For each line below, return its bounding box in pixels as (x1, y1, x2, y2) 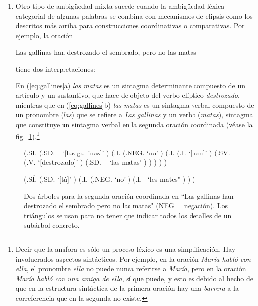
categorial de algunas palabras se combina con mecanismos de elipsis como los (15, 10, 253, 21)
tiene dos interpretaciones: (15, 63, 95, 74)
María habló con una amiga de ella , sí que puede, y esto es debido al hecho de (15, 273, 253, 283)
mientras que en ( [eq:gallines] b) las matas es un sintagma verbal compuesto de (15, 99, 254, 110)
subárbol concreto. (24, 220, 80, 230)
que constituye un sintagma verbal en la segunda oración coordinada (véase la (15, 119, 253, 129)
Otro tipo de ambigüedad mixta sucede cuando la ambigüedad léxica (15, 1, 225, 11)
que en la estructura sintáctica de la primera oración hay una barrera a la (15, 283, 239, 293)
